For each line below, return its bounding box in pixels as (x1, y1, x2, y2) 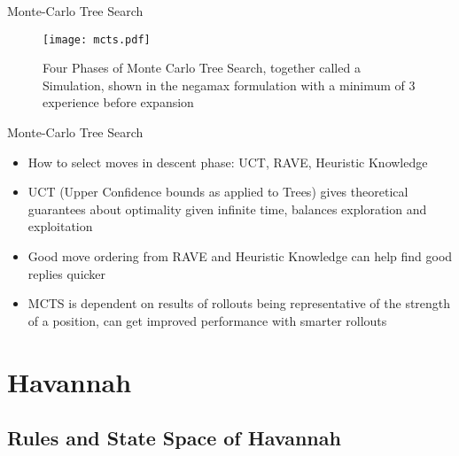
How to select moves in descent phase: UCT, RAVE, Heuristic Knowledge (27, 152, 428, 171)
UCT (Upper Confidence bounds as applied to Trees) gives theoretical (27, 182, 408, 201)
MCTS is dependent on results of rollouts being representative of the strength (27, 294, 451, 313)
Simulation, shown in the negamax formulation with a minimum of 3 (43, 75, 416, 94)
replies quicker (27, 264, 106, 282)
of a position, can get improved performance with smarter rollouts (27, 311, 387, 329)
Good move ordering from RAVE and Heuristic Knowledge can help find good (27, 247, 453, 265)
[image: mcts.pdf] (43, 33, 151, 46)
